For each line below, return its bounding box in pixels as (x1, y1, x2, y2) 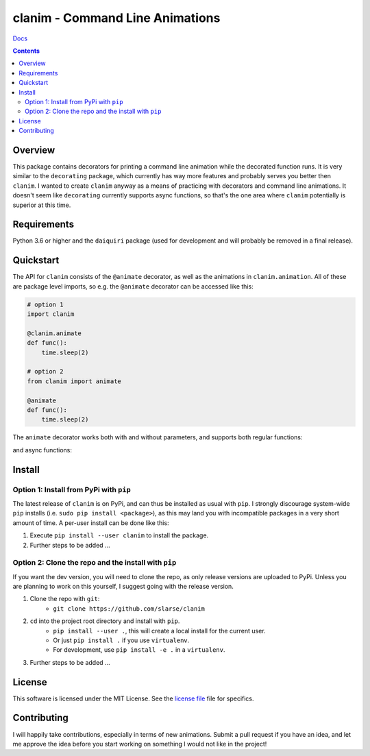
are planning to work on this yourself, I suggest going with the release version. (12, 583, 234, 591)
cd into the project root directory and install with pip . (29, 617, 180, 625)
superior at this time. (12, 201, 71, 209)
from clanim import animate (27, 377, 121, 385)
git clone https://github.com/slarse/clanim (53, 605, 206, 613)
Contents (12, 47, 40, 55)
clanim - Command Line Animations (12, 10, 221, 25)
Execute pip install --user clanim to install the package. (29, 531, 209, 539)
